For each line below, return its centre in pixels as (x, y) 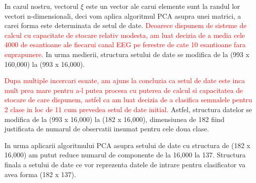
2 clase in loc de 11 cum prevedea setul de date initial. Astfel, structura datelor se (128, 109)
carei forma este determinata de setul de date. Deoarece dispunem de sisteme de (126, 25)
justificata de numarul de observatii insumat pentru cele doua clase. (107, 129)
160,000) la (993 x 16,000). (45, 64)
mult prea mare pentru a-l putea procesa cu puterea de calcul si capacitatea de (124, 90)
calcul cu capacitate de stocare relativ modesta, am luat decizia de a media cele (125, 35)
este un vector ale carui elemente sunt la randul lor (163, 6)
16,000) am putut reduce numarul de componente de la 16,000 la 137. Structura (125, 155)
